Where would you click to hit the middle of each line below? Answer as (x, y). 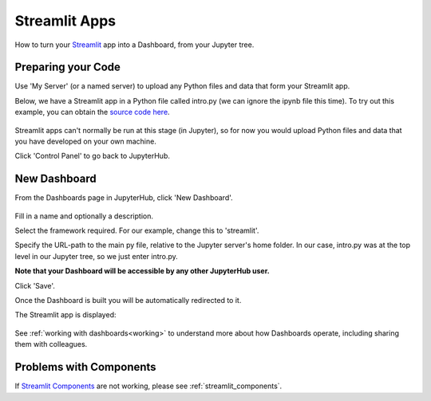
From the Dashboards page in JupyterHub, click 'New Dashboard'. (124, 198)
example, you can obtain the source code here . (93, 112)
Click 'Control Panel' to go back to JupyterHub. (93, 156)
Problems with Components (85, 367)
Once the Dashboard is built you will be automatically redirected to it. (128, 301)
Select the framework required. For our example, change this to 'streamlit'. (137, 230)
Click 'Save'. (35, 285)
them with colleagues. (51, 344)
